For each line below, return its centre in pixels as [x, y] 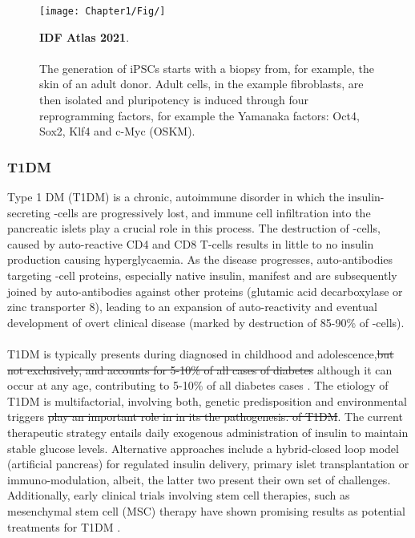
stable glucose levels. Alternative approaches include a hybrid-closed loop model [203, 448]
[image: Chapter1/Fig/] [103, 11]
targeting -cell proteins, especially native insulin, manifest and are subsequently [202, 275]
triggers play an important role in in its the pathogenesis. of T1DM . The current [205, 417]
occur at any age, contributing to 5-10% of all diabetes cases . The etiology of [198, 385]
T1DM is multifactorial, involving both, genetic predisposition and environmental [207, 400]
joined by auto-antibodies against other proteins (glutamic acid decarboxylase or [205, 291]
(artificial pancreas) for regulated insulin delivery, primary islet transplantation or [208, 464]
